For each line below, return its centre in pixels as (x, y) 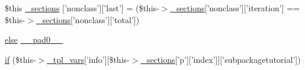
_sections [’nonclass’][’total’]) (88, 19)
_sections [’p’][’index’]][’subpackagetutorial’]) (221, 59)
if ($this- (20, 59)
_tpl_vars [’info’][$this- (88, 59)
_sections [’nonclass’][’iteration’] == (235, 8)
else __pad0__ (34, 39)
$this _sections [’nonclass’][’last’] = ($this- (82, 8)
